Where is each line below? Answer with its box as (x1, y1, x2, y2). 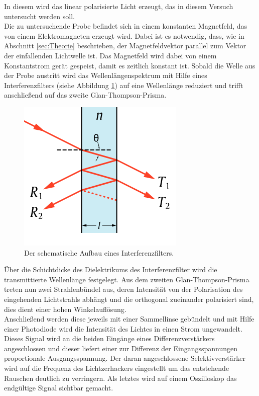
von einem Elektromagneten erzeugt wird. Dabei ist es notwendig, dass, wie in (4, 30, 244, 41)
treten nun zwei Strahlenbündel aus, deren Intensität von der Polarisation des (4, 284, 243, 294)
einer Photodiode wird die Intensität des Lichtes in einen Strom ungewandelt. (4, 323, 242, 334)
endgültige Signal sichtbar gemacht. (4, 382, 113, 393)
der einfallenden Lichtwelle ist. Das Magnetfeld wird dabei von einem (4, 50, 217, 60)
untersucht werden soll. (4, 11, 75, 21)
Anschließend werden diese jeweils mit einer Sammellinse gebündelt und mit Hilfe (4, 313, 254, 324)
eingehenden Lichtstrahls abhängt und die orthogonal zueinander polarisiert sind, (4, 293, 254, 304)
